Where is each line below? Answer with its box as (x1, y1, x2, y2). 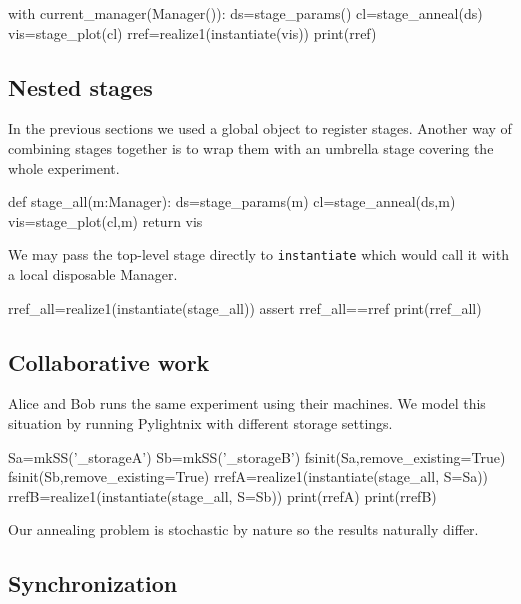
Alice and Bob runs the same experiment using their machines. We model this (8, 393, 486, 414)
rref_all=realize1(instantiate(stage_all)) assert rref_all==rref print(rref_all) (8, 297, 482, 318)
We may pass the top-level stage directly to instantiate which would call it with (8, 244, 509, 265)
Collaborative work (8, 346, 210, 377)
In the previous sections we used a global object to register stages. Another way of (8, 118, 512, 139)
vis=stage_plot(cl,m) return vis (8, 210, 203, 231)
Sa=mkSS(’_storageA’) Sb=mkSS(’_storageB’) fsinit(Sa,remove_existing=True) (8, 446, 506, 467)
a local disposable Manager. (8, 264, 178, 285)
